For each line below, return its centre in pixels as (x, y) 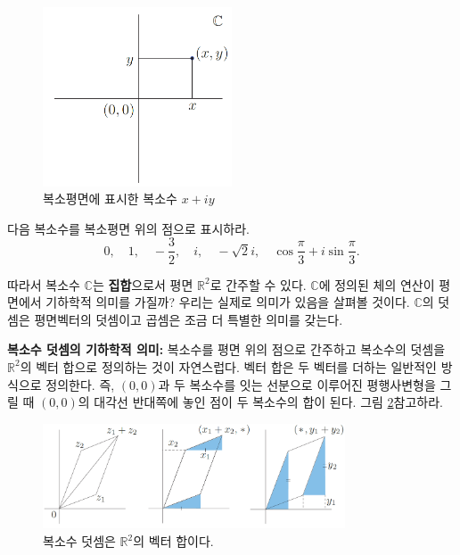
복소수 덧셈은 (79, 541)
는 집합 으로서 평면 (143, 284)
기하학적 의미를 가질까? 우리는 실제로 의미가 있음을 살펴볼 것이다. (228, 302)
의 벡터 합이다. (173, 541)
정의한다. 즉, (80, 384)
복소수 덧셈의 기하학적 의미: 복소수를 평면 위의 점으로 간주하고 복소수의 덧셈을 (226, 349)
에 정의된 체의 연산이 (377, 284)
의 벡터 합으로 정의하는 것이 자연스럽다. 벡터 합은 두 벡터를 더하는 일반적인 (228, 366)
